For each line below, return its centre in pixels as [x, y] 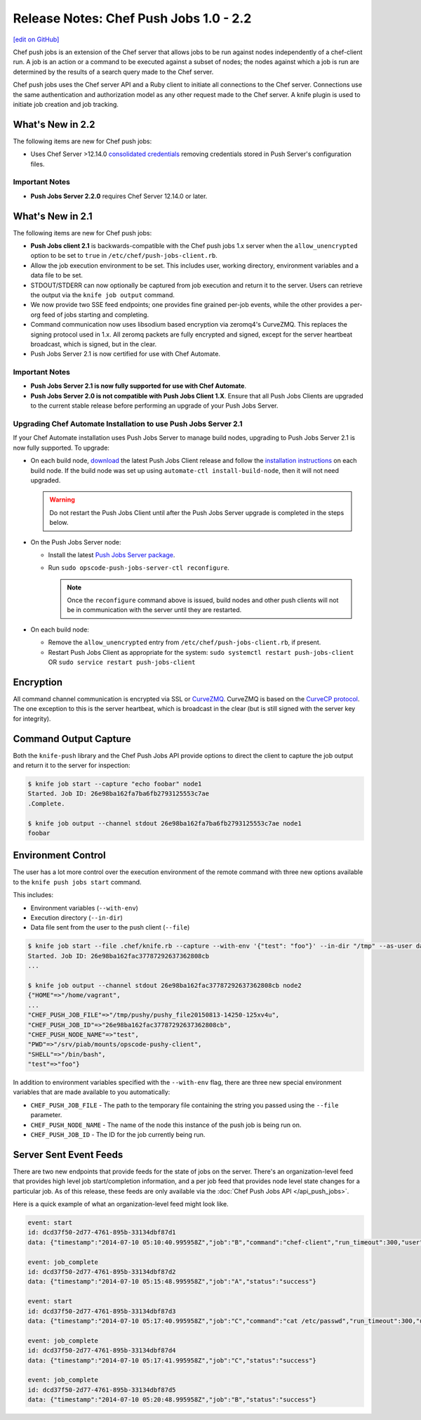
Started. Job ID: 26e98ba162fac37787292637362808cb [119, 956]
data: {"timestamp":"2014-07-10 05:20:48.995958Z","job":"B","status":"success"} [172, 1400]
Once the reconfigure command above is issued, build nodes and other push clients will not [203, 600]
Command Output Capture [72, 739]
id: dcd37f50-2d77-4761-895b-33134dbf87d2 [102, 1272]
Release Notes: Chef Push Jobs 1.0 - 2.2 [132, 18]
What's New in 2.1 [53, 216]
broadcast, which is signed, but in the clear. [94, 344]
